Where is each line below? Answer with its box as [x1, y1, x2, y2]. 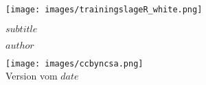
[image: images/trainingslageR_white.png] [5, 5, 203, 14]
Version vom [5, 69, 58, 83]
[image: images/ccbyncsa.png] [5, 58, 144, 69]
